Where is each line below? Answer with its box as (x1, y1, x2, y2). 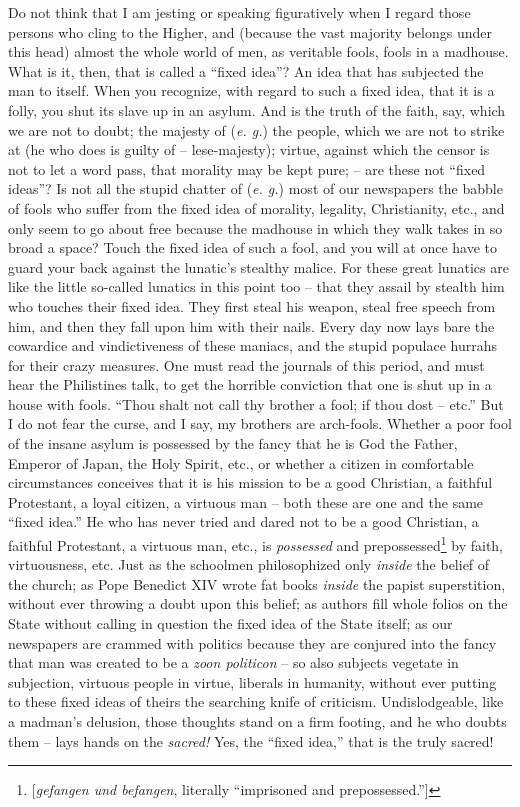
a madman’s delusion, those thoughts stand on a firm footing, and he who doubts (8, 711, 507, 732)
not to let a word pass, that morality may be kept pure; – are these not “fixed (8, 158, 486, 179)
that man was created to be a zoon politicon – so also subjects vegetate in (8, 652, 459, 673)
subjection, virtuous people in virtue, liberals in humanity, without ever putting (8, 671, 497, 692)
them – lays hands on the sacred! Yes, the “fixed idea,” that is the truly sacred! (8, 730, 494, 751)
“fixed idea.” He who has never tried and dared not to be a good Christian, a (8, 511, 479, 532)
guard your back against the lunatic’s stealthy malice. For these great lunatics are (8, 256, 509, 277)
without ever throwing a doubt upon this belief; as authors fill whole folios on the (8, 593, 508, 614)
